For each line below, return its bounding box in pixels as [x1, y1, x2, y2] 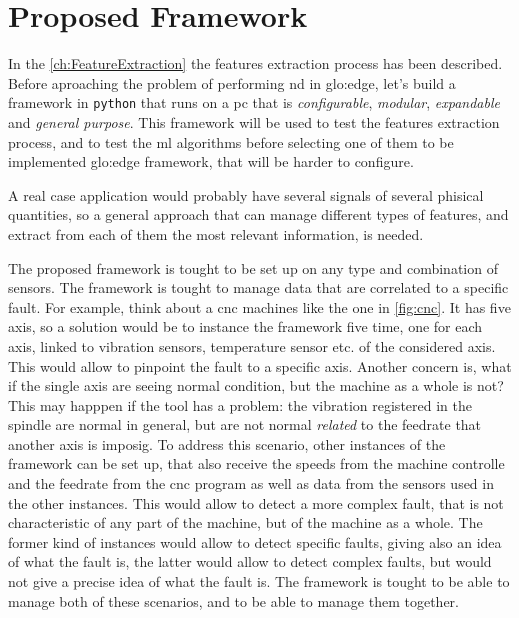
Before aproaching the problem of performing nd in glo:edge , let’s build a [8, 72, 456, 93]
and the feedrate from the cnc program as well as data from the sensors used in [8, 473, 494, 494]
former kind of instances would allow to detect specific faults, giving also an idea [8, 531, 502, 552]
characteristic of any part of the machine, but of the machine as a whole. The [8, 512, 483, 533]
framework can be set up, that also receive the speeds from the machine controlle [8, 453, 505, 474]
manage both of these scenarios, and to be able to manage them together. [8, 590, 459, 611]
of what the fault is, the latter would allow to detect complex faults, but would [8, 551, 492, 572]
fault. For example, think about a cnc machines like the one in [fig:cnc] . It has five [8, 296, 511, 317]
